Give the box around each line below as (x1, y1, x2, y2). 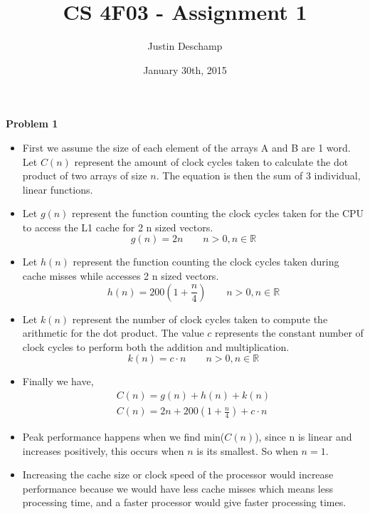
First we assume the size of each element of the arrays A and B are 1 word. (22, 140, 351, 154)
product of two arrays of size (22, 168, 147, 183)
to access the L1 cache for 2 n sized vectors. (22, 219, 213, 234)
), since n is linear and (255, 429, 352, 444)
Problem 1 (6, 116, 58, 131)
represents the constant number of (215, 325, 364, 340)
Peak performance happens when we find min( (22, 429, 225, 444)
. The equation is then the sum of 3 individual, (156, 168, 361, 183)
